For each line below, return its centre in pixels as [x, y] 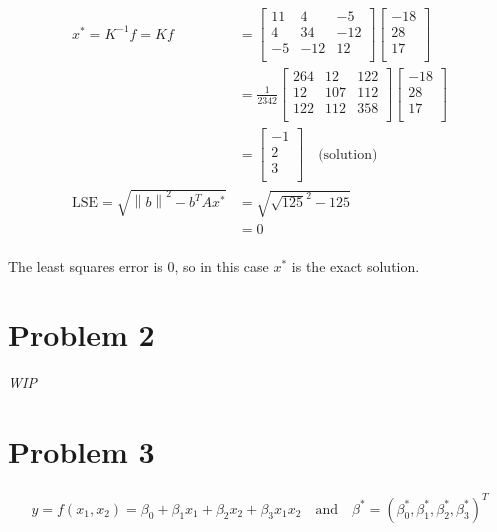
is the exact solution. [355, 265]
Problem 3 [81, 451]
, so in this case [221, 265]
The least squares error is [85, 265]
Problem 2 [81, 334]
